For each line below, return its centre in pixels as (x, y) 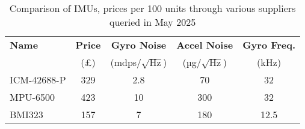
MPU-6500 (32, 97)
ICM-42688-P (38, 79)
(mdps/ (126, 62)
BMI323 (26, 114)
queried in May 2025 (152, 22)
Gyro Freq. (269, 45)
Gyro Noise (139, 45)
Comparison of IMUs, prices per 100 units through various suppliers (152, 8)
